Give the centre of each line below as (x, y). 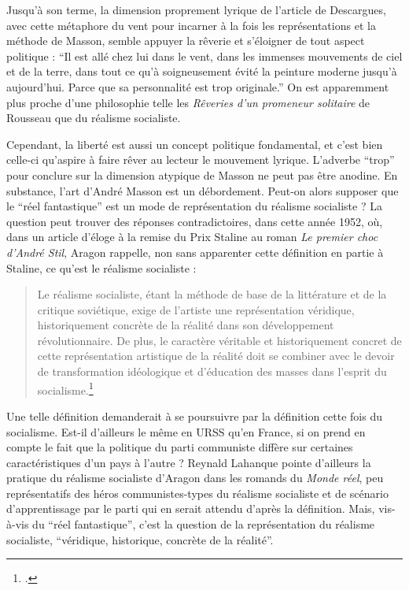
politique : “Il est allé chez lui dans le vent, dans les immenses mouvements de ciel (204, 56)
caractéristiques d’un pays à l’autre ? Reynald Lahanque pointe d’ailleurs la (189, 462)
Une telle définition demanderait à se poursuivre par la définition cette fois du (194, 416)
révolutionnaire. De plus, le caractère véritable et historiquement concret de (219, 340)
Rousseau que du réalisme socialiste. (94, 118)
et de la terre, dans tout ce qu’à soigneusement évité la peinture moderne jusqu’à (202, 71)
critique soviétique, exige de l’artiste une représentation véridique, (196, 309)
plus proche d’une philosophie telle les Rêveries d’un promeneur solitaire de (188, 102)
